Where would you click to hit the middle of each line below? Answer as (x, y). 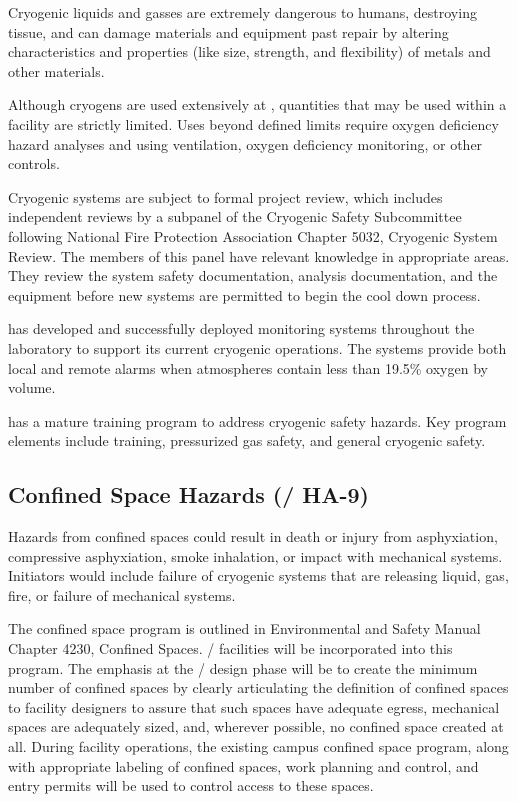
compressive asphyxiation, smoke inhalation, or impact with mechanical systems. (255, 555)
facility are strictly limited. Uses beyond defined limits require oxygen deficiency (253, 123)
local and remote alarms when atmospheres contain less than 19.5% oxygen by (248, 367)
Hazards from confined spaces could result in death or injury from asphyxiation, (253, 536)
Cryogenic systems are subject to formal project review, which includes (225, 196)
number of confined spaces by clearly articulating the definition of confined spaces (258, 687)
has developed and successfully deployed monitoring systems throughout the (241, 328)
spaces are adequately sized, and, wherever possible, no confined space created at (256, 726)
